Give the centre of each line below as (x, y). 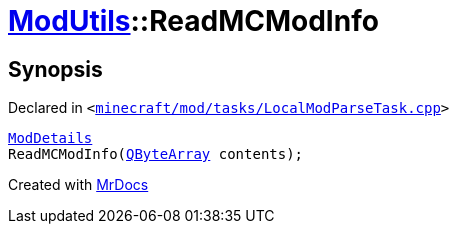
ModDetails (50, 138)
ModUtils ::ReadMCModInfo (193, 21)
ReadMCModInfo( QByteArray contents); (156, 154)
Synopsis (55, 69)
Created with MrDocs (78, 185)
